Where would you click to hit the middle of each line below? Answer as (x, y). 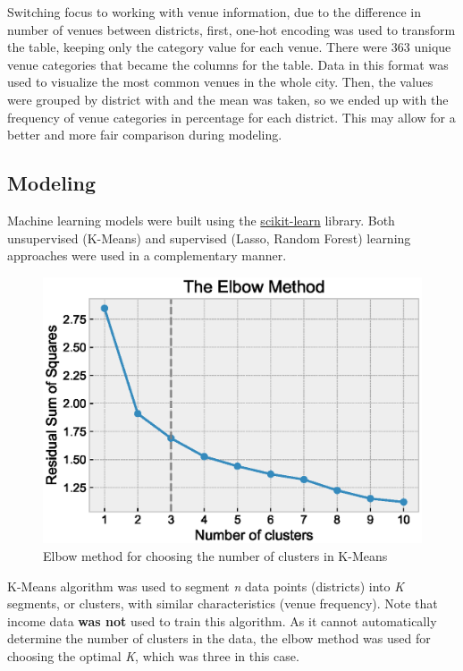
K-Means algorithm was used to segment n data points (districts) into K (206, 586)
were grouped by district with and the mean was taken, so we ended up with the (228, 99)
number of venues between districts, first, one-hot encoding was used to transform (231, 29)
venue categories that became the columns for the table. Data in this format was (228, 64)
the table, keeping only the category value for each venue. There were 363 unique (229, 47)
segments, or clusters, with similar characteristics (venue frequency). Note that (223, 603)
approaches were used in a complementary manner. (147, 255)
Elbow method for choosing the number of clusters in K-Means (215, 556)
